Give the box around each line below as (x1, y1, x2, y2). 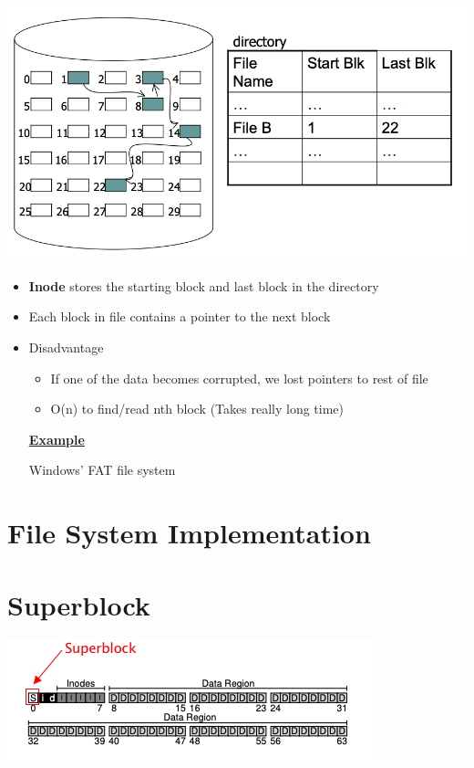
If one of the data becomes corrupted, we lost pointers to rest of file (50, 368, 428, 387)
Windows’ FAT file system (28, 460, 176, 479)
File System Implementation (7, 514, 371, 552)
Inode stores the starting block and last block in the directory (28, 276, 379, 295)
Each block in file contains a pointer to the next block (28, 307, 331, 326)
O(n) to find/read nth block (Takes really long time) (50, 399, 344, 418)
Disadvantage (28, 338, 104, 356)
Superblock (7, 585, 150, 623)
